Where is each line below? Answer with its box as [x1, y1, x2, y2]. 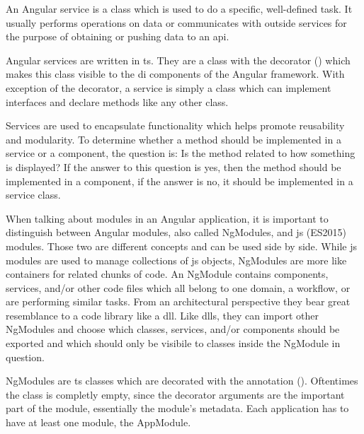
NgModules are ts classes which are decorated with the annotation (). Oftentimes [6, 373, 358, 388]
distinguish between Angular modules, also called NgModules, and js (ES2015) [6, 225, 347, 240]
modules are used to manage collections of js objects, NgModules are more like [6, 252, 347, 267]
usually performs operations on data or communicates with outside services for [6, 15, 347, 30]
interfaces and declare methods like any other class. [6, 94, 229, 109]
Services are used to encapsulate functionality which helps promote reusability [6, 118, 345, 133]
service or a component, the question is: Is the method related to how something [6, 146, 356, 160]
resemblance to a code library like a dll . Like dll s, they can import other [6, 307, 319, 322]
